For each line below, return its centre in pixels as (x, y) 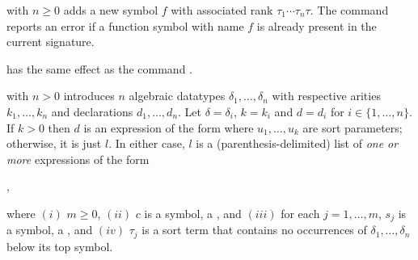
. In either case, (147, 143)
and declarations (92, 111)
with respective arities (326, 96)
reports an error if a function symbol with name (125, 25)
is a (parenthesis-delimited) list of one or (297, 143)
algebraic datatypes (177, 96)
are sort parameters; (353, 127)
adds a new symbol (111, 10)
